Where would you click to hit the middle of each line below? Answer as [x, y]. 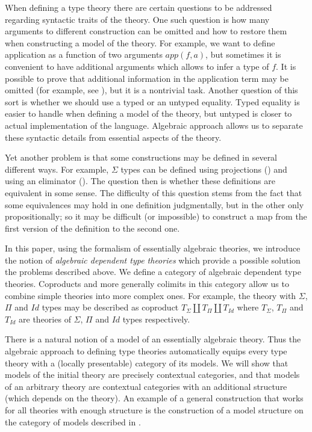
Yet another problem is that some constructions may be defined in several [141, 157]
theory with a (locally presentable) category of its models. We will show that [147, 363]
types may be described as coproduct [110, 307]
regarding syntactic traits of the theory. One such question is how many [137, 19]
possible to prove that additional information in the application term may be [147, 78]
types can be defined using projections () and [204, 169]
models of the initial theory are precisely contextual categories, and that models [152, 375]
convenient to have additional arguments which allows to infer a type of [137, 66]
